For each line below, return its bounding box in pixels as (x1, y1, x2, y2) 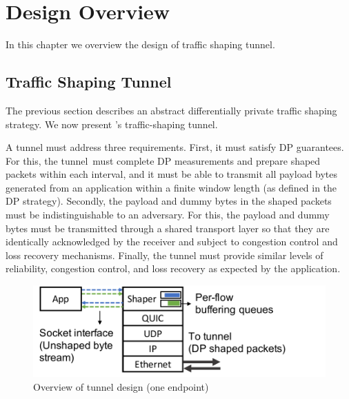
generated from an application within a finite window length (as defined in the (6, 180, 337, 194)
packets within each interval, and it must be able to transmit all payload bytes (6, 167, 338, 181)
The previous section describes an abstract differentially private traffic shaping (6, 103, 337, 117)
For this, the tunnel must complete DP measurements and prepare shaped (6, 153, 321, 167)
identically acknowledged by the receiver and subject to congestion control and (6, 234, 338, 249)
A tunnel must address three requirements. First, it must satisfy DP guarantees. (6, 140, 344, 154)
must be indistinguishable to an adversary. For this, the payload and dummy (6, 207, 330, 222)
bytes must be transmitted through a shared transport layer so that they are (6, 221, 330, 235)
